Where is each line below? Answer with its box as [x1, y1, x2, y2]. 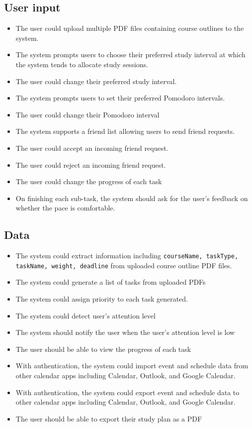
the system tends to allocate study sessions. [15, 59, 148, 69]
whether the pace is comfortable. [15, 203, 115, 213]
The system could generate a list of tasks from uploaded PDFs [15, 277, 206, 287]
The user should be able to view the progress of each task [15, 343, 191, 354]
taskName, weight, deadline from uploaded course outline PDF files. [15, 260, 232, 270]
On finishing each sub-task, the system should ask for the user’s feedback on [15, 193, 248, 203]
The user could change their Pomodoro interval [15, 109, 160, 119]
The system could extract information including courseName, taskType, [15, 250, 239, 261]
